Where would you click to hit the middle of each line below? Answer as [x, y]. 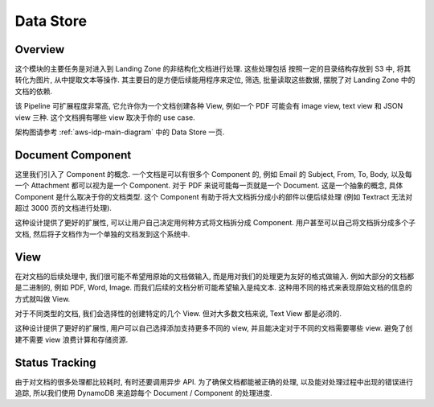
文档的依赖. [34, 91]
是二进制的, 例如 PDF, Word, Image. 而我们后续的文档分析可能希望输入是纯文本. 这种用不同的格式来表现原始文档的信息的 [214, 288]
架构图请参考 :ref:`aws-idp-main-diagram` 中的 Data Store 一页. [120, 132]
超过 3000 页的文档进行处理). [63, 208]
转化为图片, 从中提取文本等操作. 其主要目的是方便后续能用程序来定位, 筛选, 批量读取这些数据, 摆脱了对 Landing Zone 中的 [215, 80]
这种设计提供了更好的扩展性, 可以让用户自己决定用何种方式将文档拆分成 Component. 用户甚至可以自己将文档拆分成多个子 [215, 223]
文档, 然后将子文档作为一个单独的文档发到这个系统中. [102, 234]
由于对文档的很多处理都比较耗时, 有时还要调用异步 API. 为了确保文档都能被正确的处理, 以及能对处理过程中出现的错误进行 [214, 381]
